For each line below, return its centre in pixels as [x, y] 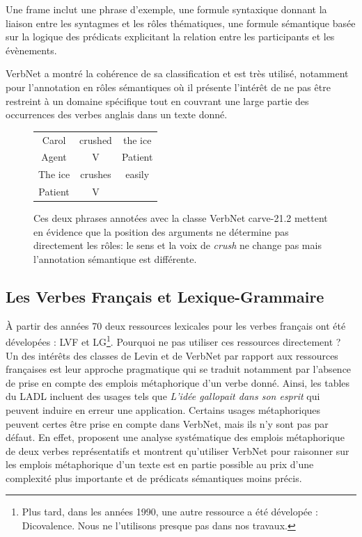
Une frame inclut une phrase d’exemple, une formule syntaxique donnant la [166, 9]
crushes [96, 174]
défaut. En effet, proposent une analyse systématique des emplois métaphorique [175, 437]
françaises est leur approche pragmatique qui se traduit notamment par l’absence [179, 369]
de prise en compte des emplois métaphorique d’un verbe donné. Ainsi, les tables [178, 382]
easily [137, 174]
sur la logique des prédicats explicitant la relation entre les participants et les [170, 37]
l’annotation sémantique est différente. [115, 258]
